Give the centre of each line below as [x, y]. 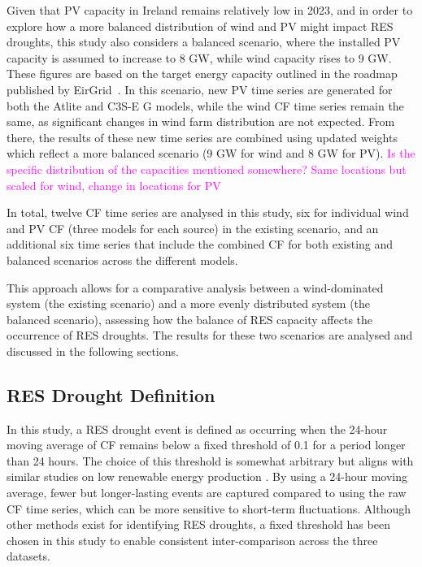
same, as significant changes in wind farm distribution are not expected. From [201, 121]
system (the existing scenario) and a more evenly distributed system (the [189, 303]
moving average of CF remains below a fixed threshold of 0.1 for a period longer [206, 445]
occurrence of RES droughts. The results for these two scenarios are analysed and [210, 335]
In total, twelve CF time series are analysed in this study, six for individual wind [208, 212]
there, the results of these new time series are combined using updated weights [202, 137]
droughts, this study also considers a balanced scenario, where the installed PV [204, 42]
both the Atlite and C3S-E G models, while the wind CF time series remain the [205, 105]
